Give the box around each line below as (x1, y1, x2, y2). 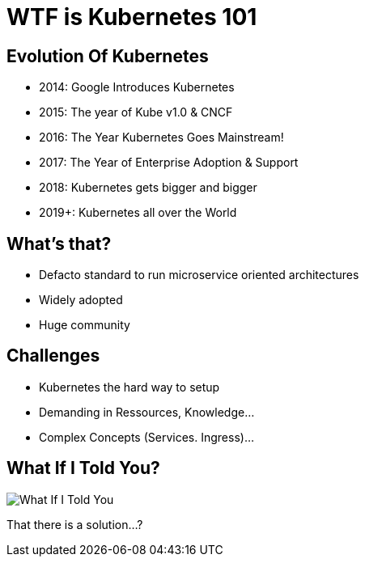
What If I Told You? (6, 458, 160, 479)
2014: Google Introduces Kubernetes (39, 80, 235, 95)
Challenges (6, 345, 100, 366)
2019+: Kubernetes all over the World (39, 205, 237, 220)
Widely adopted (39, 293, 123, 307)
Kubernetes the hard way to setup (39, 379, 220, 394)
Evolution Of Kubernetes (6, 45, 209, 66)
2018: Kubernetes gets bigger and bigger (39, 180, 257, 195)
